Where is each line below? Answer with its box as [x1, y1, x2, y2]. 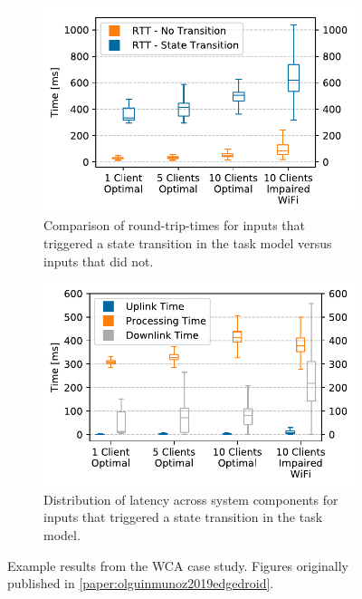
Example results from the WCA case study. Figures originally [7, 556, 349, 575]
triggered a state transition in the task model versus [43, 233, 332, 252]
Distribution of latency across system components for [43, 489, 338, 508]
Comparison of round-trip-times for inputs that [43, 216, 305, 235]
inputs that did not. [43, 251, 154, 270]
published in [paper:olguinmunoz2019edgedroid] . [7, 574, 274, 593]
